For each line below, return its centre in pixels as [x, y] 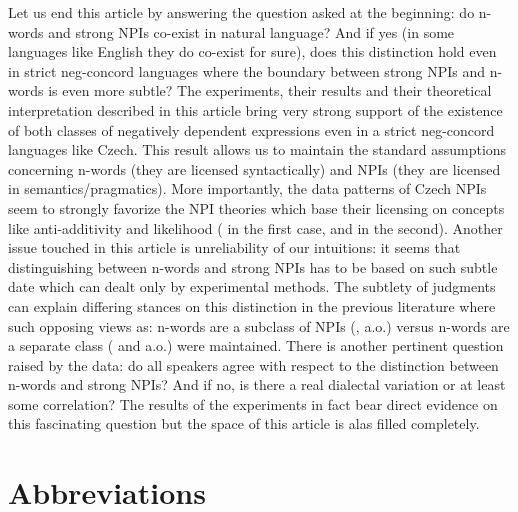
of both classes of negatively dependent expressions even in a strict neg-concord [251, 129]
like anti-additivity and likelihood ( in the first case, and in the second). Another [255, 227]
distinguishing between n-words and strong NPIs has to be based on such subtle [253, 266]
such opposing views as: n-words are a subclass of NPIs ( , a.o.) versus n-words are [259, 325]
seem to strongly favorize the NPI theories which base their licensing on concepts [256, 207]
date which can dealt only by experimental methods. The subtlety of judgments [252, 286]
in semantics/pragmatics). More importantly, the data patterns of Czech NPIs [247, 188]
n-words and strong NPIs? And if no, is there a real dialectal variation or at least [257, 384]
